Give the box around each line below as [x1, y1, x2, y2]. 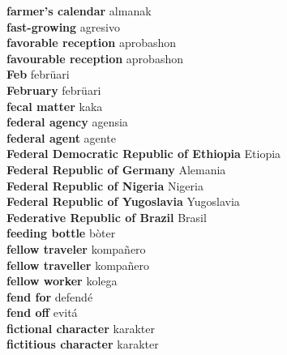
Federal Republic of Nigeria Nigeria [6, 177, 203, 194]
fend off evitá [6, 304, 78, 321]
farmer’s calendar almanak [6, 2, 152, 19]
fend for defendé [6, 288, 93, 305]
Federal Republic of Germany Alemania [6, 160, 226, 177]
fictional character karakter [6, 319, 155, 336]
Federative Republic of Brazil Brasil [6, 208, 207, 225]
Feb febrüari [6, 66, 70, 83]
